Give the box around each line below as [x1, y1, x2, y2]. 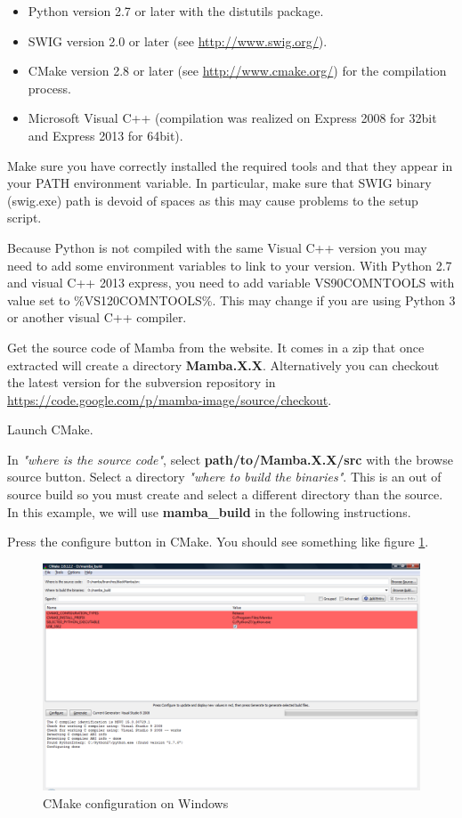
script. [7, 208, 42, 227]
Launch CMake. [7, 420, 93, 439]
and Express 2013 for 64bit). [28, 126, 183, 144]
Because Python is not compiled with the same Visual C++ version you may [7, 238, 427, 256]
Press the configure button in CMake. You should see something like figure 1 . [7, 532, 429, 551]
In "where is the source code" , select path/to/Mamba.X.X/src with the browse [7, 449, 453, 468]
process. [28, 78, 71, 97]
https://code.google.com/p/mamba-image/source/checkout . [7, 390, 332, 409]
